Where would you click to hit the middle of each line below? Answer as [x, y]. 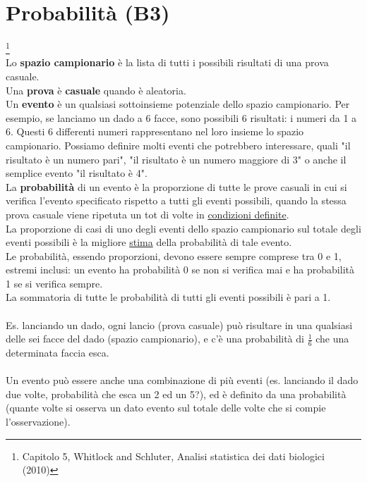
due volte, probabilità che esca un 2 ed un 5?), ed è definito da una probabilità [176, 394]
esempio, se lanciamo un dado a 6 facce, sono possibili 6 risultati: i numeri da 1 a [181, 117]
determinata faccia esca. [58, 353]
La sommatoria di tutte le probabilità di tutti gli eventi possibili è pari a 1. [168, 297]
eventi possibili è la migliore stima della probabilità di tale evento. [149, 242]
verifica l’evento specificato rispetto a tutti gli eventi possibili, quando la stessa [176, 200]
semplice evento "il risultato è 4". [77, 173]
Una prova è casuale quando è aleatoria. [96, 90]
